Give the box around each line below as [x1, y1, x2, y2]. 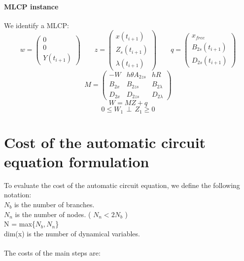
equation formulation [4, 151, 149, 171]
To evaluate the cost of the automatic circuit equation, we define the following [4, 180, 240, 190]
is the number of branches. [14, 199, 95, 210]
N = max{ [4, 219, 35, 229]
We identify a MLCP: [4, 20, 69, 30]
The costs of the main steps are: [4, 248, 101, 258]
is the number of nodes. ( [15, 209, 91, 219]
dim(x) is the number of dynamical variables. [4, 228, 140, 238]
